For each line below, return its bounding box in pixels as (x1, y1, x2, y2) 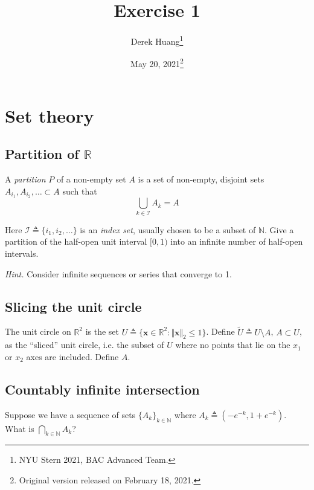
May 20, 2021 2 (130, 56, 184, 70)
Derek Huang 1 (130, 33, 184, 47)
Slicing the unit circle (5, 297, 142, 315)
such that (62, 184, 97, 197)
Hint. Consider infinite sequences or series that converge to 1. (5, 267, 232, 280)
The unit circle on (5, 325, 71, 338)
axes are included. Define (26, 350, 119, 363)
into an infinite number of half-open (170, 235, 303, 248)
